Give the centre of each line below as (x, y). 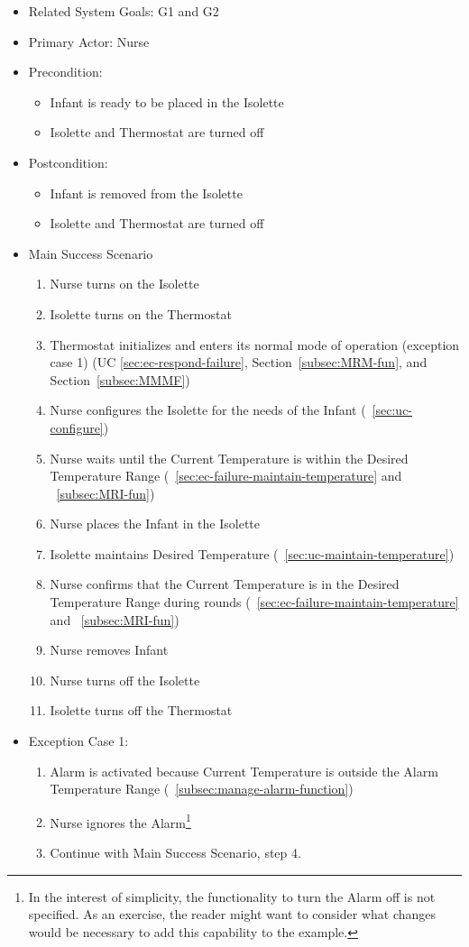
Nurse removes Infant (109, 650)
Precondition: (65, 72)
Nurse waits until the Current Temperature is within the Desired (229, 458)
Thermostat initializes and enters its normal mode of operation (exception (255, 344)
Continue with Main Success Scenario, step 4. (175, 853)
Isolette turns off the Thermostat (141, 710)
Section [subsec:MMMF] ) (120, 379)
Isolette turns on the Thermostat (141, 313)
